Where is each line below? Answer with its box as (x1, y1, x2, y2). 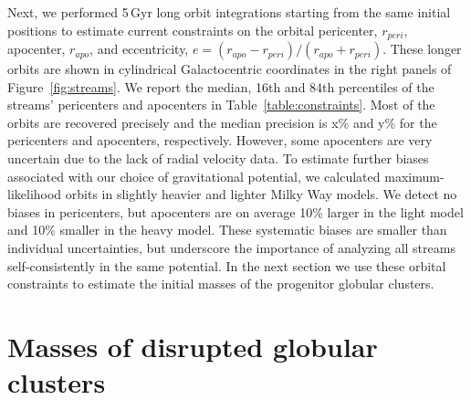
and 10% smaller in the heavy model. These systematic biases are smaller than (7, 220, 447, 239)
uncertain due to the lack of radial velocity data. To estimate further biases (7, 149, 429, 168)
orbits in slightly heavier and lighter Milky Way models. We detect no (65, 184, 457, 204)
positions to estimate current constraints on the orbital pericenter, (7, 20, 378, 39)
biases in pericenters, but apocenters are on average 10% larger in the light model (7, 202, 464, 221)
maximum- (384, 166, 445, 185)
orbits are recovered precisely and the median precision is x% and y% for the (7, 112, 437, 132)
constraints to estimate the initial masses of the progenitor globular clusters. (7, 274, 434, 293)
